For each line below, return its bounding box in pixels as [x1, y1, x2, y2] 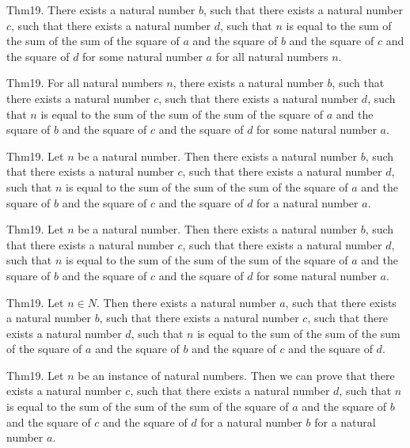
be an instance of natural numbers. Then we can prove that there [78, 366, 395, 383]
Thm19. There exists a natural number [6, 2, 196, 17]
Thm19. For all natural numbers [6, 74, 163, 91]
